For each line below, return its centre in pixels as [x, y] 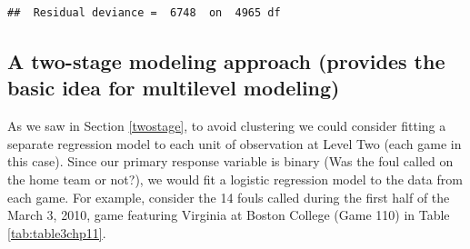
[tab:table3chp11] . [57, 232]
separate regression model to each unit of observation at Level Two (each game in [235, 143]
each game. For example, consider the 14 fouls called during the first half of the [229, 197]
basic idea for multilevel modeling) [174, 88]
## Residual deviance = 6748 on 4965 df [144, 13]
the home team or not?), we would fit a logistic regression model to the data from [235, 179]
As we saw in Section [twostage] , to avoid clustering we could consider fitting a [227, 126]
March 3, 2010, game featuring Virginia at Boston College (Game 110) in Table [229, 215]
